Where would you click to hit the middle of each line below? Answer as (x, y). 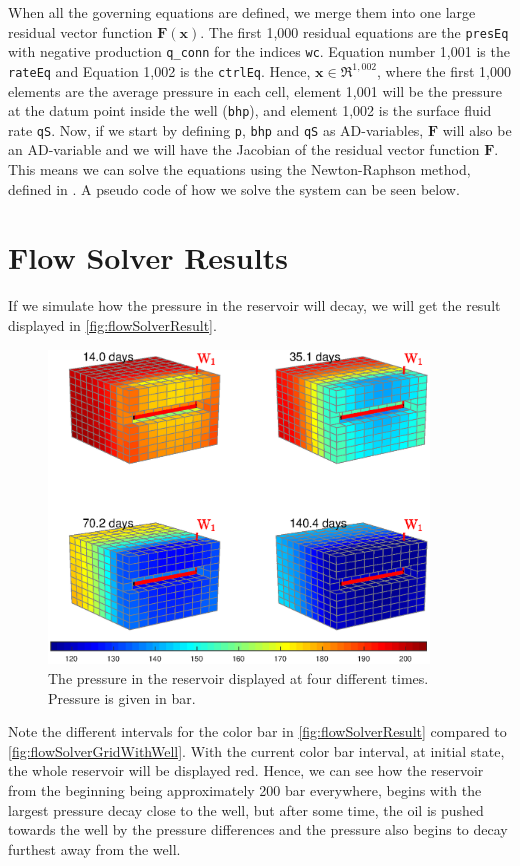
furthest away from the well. (94, 848)
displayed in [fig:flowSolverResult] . (112, 324)
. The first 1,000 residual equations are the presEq (354, 31)
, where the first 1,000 (444, 70)
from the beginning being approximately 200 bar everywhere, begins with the (245, 790)
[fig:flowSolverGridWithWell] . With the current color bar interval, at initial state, (256, 750)
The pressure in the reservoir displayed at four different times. (238, 678)
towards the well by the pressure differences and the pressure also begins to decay (258, 829)
